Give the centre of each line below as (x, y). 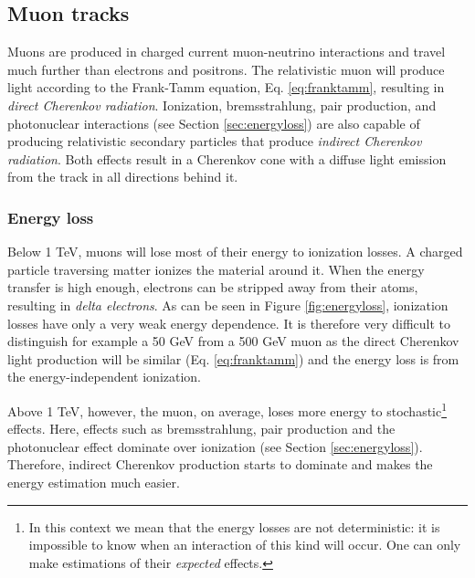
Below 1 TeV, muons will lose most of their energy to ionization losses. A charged (235, 252)
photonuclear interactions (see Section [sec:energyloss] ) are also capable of (214, 123)
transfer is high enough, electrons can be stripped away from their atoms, (213, 287)
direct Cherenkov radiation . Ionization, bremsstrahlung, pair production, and (222, 105)
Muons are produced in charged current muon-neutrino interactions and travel (227, 52)
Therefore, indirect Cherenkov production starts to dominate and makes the (220, 464)
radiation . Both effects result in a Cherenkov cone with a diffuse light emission (227, 158)
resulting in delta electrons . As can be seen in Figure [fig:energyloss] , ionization (228, 305)
